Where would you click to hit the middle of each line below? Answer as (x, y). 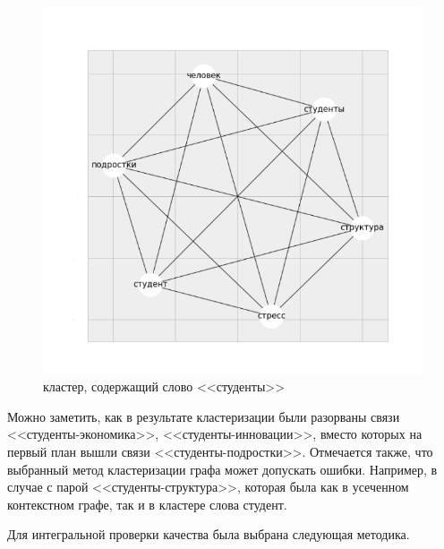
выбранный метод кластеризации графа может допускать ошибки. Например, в (222, 469)
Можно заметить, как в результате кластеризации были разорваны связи (204, 416)
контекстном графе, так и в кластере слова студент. (147, 504)
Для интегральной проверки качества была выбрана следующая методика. (209, 534)
